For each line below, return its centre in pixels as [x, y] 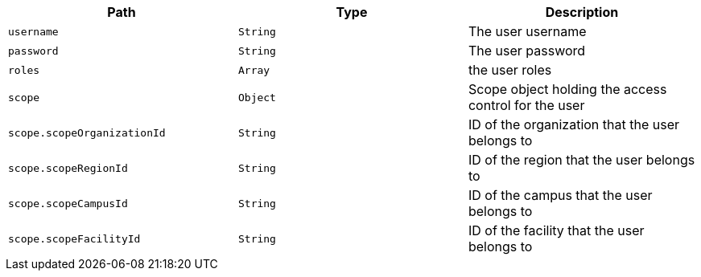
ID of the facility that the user [556, 230]
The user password [527, 51]
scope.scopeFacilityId [74, 238]
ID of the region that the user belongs [581, 160]
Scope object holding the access [567, 89]
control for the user [526, 105]
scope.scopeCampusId [68, 203]
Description [582, 12]
